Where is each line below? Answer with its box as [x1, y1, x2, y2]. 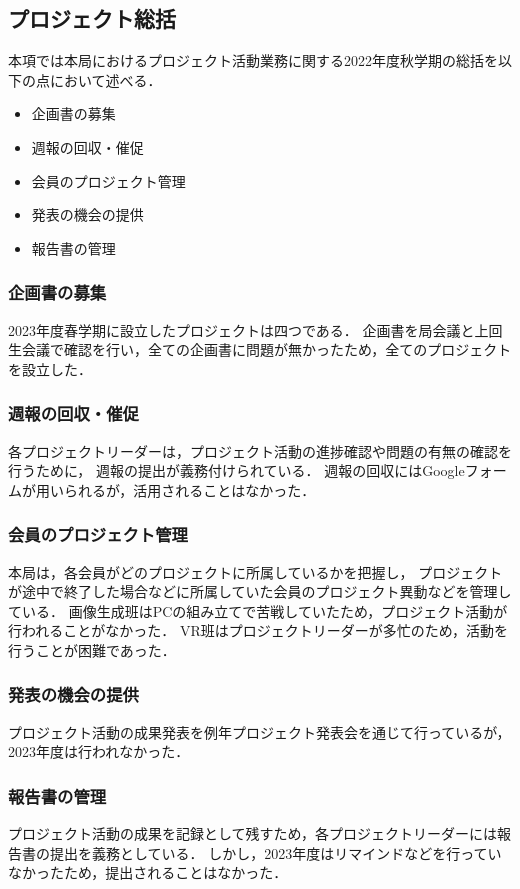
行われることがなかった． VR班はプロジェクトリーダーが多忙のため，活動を [8, 620, 509, 641]
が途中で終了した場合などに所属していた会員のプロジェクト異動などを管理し [8, 581, 512, 602]
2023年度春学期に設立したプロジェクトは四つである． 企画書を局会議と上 [8, 319, 489, 340]
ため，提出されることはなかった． [63, 862, 288, 883]
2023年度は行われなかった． [8, 741, 190, 762]
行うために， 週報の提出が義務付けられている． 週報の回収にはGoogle [8, 460, 465, 481]
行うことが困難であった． [8, 639, 176, 660]
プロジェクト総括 [8, 3, 176, 34]
